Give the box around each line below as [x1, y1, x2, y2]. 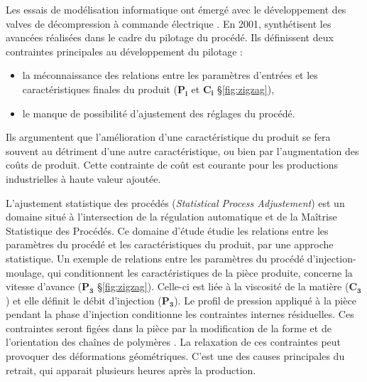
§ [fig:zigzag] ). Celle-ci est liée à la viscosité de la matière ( [97, 279, 349, 294]
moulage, [6, 265, 45, 280]
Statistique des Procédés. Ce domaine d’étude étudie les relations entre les [6, 223, 329, 238]
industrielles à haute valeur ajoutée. [6, 171, 161, 186]
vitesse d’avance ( [6, 279, 82, 294]
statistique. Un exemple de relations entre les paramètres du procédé [6, 250, 305, 265]
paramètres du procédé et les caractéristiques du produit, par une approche [6, 237, 334, 252]
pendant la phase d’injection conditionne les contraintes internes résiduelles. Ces [6, 307, 354, 322]
